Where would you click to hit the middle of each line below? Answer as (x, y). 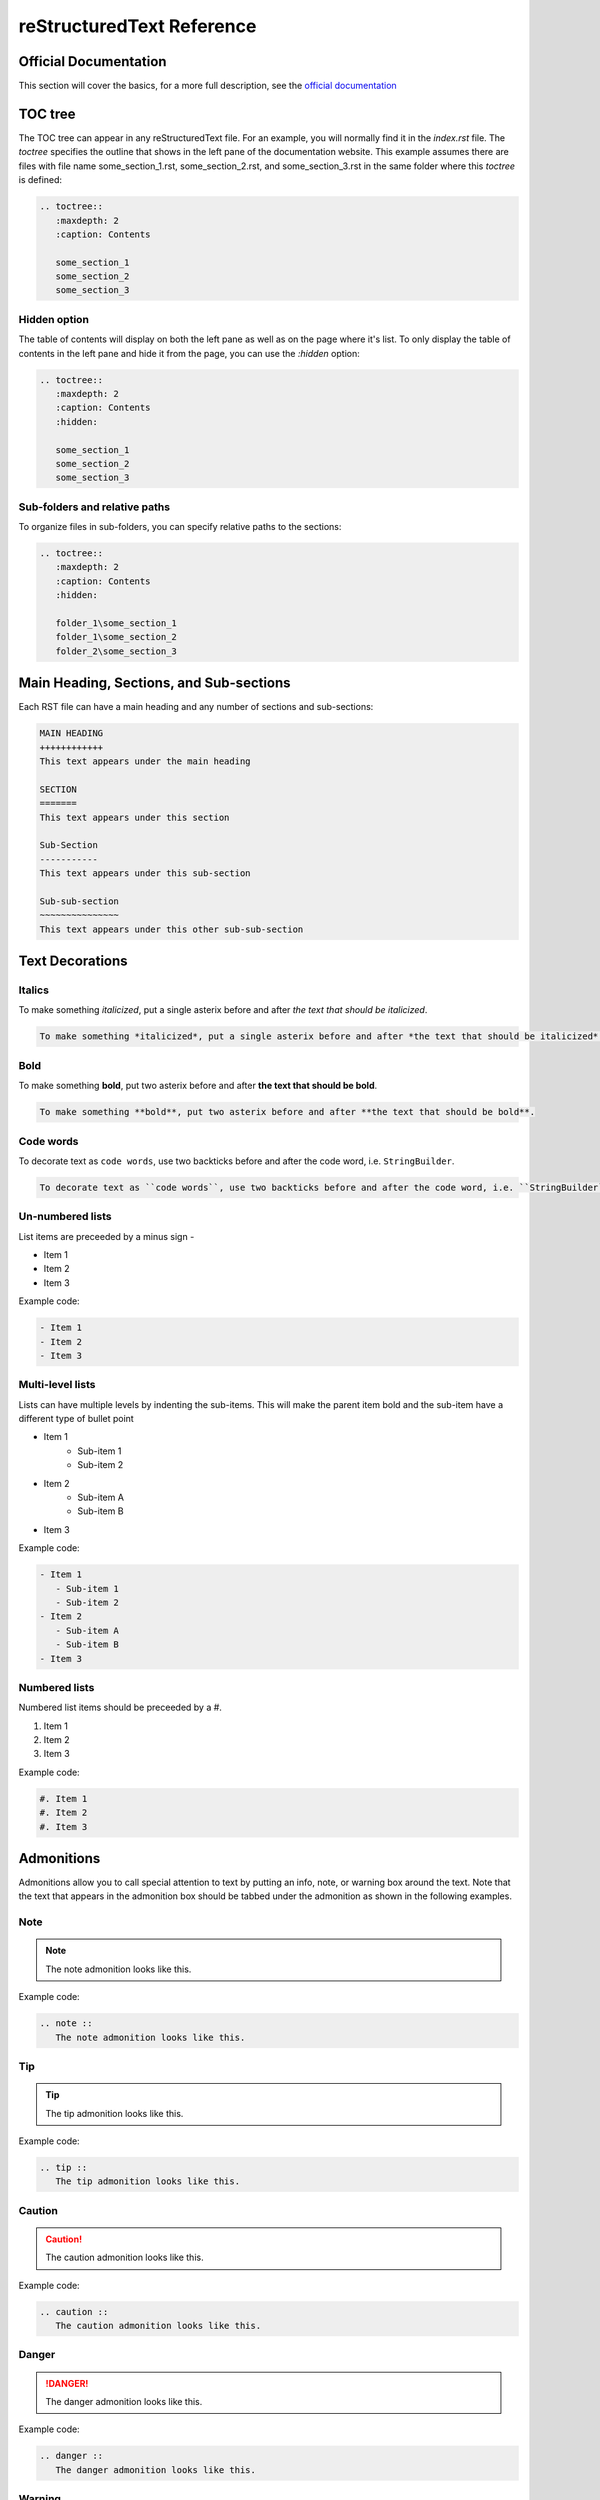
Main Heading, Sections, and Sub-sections (154, 683)
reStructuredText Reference (137, 26)
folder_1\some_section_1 (116, 623)
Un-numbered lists (65, 1217)
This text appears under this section (134, 817)
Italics (34, 990)
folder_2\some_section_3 (116, 651)
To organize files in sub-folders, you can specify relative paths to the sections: (180, 527)
